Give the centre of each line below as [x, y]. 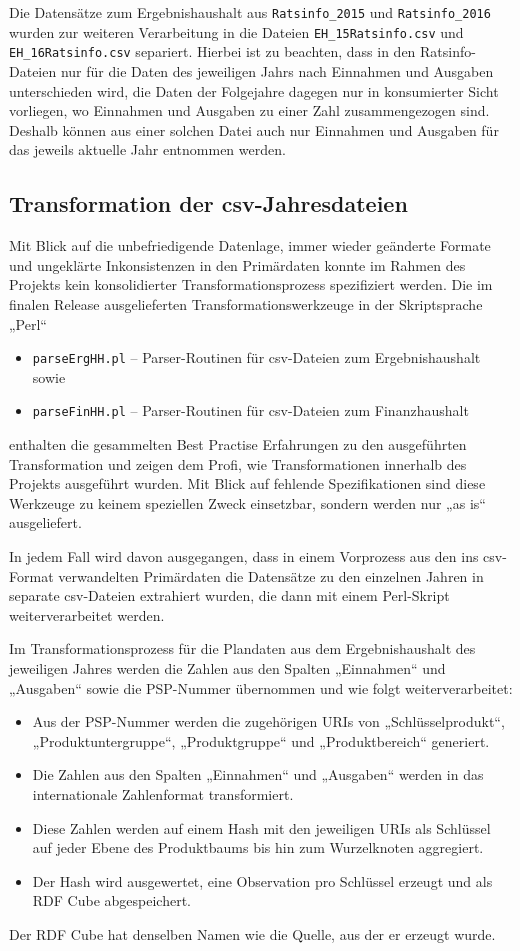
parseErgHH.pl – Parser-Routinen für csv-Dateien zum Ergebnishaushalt [256, 357]
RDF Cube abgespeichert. [111, 900]
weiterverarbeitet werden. [87, 614]
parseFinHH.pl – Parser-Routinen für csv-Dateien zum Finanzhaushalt [250, 410]
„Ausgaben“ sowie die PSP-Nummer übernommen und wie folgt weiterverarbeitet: [261, 687]
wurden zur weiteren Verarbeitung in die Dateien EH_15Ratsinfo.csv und [236, 31]
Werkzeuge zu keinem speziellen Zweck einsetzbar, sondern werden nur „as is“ [247, 502]
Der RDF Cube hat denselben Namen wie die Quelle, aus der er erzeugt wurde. [252, 933]
